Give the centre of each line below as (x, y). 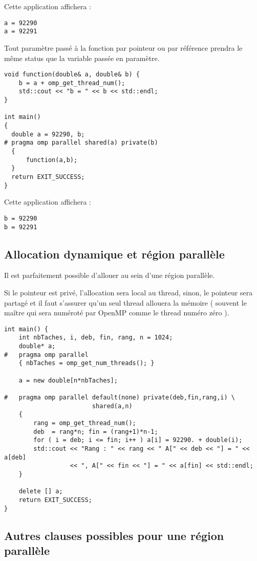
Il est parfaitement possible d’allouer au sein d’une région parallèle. (110, 275)
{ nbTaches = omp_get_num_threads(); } (87, 363)
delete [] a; (41, 492)
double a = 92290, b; (48, 134)
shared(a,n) (112, 406)
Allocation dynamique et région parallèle (114, 254)
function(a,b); (52, 160)
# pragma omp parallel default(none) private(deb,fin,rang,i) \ (120, 398)
